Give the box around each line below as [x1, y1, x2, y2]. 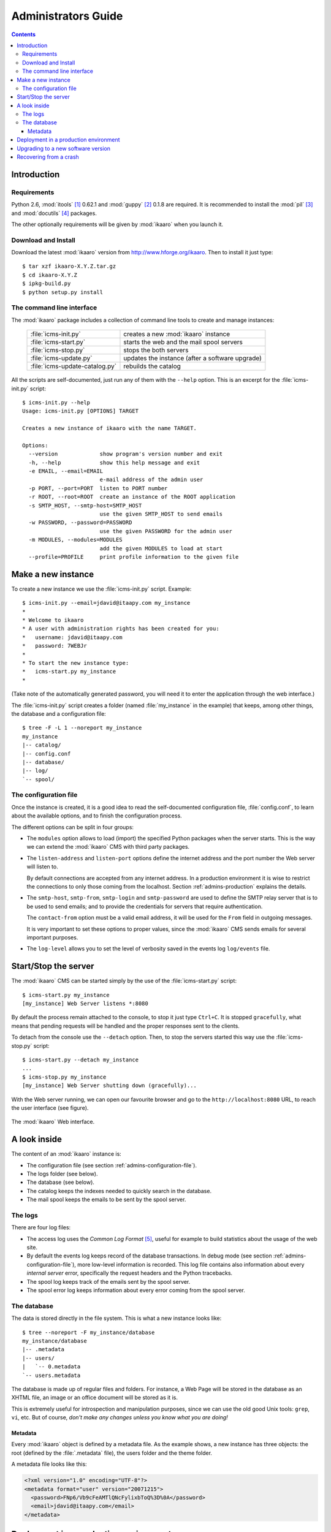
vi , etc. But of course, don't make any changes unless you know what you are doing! [11, 1414, 228, 1421]
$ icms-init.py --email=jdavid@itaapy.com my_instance [22, 599, 191, 607]
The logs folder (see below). [26, 1170, 98, 1177]
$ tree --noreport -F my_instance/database [22, 1329, 155, 1336]
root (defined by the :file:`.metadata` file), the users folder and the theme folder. [11, 1449, 213, 1457]
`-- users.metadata [22, 1371, 81, 1379]
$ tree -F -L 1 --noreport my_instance [22, 724, 142, 732]
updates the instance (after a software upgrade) [123, 354, 262, 363]
